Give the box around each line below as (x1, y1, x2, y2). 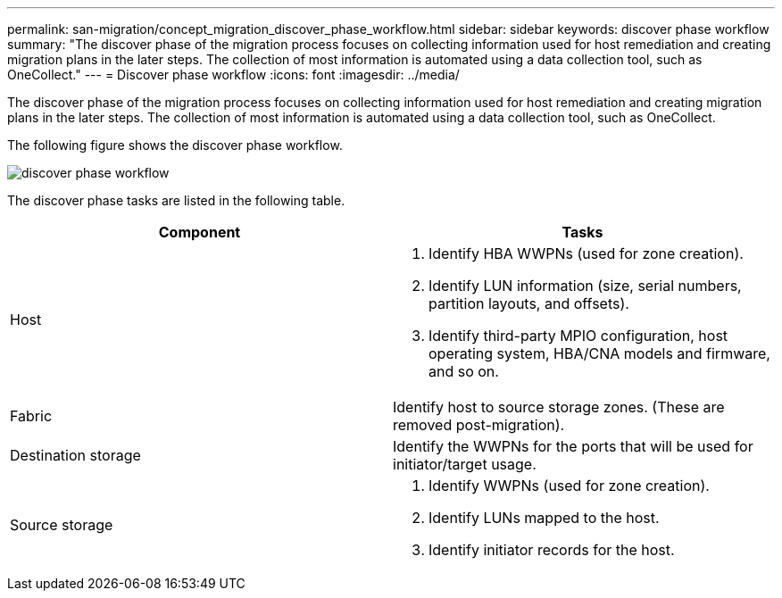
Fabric (10, 407, 53, 425)
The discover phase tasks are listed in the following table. (7, 193, 345, 208)
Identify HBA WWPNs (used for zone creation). (428, 245, 744, 262)
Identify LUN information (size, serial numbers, (428, 277, 742, 295)
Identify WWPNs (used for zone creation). (428, 477, 710, 494)
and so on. (428, 362, 499, 380)
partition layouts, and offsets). (428, 295, 629, 312)
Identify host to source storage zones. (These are (393, 398, 725, 416)
